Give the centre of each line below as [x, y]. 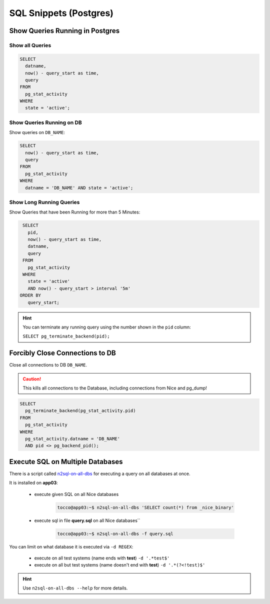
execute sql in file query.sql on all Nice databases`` [87, 520]
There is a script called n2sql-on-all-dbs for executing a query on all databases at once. [100, 473]
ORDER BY [30, 295]
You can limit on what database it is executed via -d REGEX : [71, 546]
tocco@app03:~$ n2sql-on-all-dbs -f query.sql [115, 533]
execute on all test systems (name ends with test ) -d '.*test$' [102, 558]
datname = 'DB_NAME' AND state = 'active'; [79, 188]
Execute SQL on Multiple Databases [66, 462]
